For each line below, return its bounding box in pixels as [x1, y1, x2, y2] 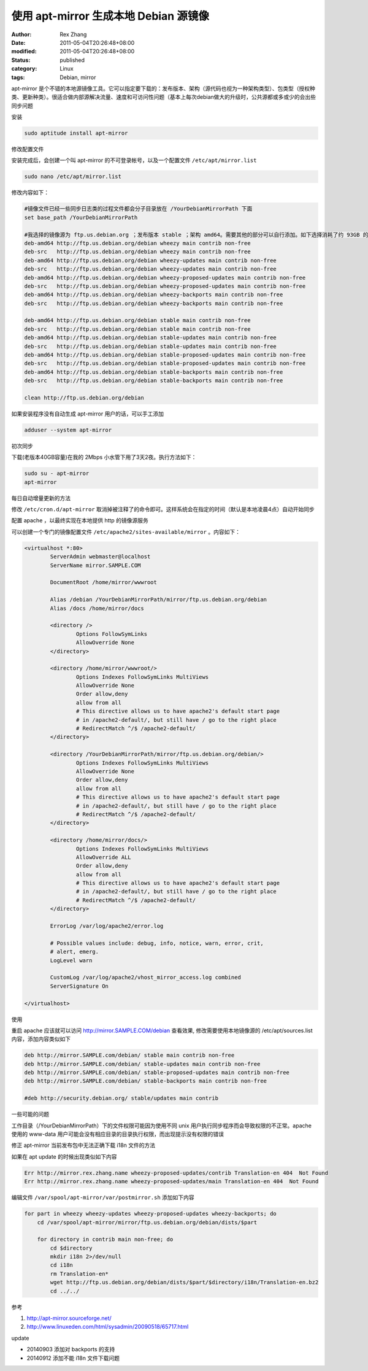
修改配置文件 [11, 145, 44, 153]
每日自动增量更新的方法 [11, 494, 71, 501]
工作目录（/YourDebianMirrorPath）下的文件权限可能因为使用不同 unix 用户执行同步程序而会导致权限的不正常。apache [11, 1122, 312, 1129]
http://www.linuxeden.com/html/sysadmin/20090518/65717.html [26, 1323, 189, 1330]
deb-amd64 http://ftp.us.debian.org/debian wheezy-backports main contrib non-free [24, 292, 283, 298]
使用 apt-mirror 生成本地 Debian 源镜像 [11, 9, 210, 23]
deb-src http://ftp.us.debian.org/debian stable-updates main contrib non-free [24, 342, 277, 350]
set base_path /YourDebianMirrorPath [24, 214, 138, 221]
